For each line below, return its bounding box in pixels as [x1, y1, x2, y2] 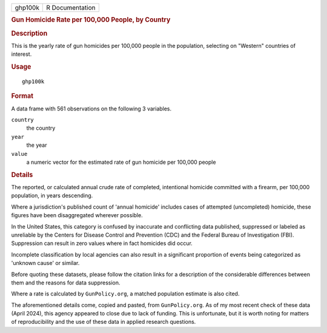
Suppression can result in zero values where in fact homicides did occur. [11, 240, 193, 247]
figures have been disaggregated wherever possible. [11, 212, 143, 219]
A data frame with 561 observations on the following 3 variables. [11, 105, 172, 112]
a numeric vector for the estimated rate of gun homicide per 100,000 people [26, 158, 216, 166]
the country [26, 124, 56, 132]
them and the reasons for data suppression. [11, 279, 121, 286]
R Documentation [46, 4, 96, 12]
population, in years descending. [11, 192, 93, 200]
